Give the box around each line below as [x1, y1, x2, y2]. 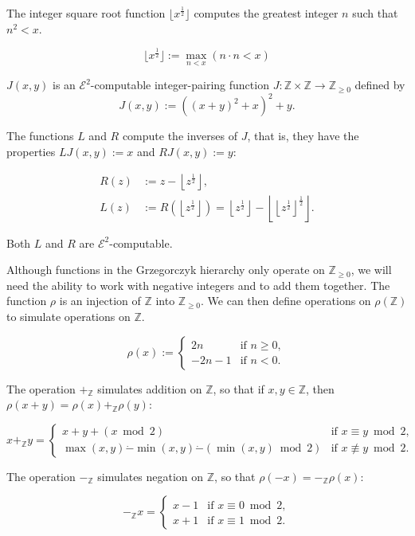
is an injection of [59, 292, 141, 309]
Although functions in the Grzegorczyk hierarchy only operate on [6, 261, 325, 278]
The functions [6, 127, 74, 144]
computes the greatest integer [194, 5, 339, 21]
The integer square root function [6, 5, 166, 21]
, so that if [213, 380, 264, 397]
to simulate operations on [6, 308, 131, 325]
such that [352, 5, 398, 21]
